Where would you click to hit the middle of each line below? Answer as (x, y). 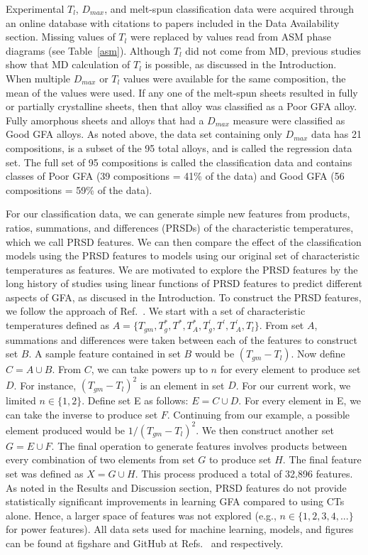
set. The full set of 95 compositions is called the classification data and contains (179, 162)
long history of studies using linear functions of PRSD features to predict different (184, 283)
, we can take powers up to (149, 369)
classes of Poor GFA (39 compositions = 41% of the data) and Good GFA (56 (175, 176)
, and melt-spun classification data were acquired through (229, 9)
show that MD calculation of (68, 64)
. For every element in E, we (300, 400)
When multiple (38, 78)
